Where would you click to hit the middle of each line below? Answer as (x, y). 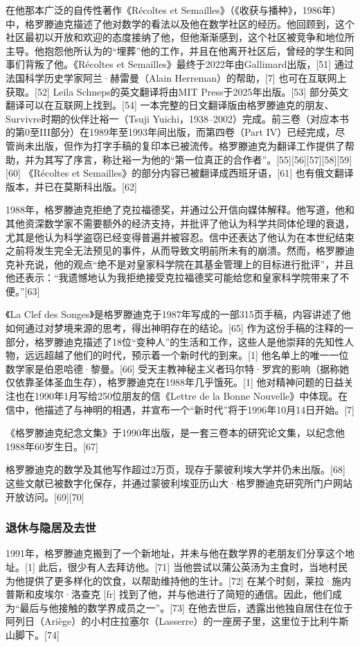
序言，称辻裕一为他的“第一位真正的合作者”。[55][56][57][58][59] (213, 159)
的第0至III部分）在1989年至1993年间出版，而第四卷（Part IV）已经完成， (171, 132)
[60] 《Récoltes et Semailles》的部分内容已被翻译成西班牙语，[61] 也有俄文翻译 (180, 173)
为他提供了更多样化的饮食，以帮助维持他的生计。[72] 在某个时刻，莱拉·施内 (179, 580)
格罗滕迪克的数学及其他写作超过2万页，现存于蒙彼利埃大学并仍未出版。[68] (175, 469)
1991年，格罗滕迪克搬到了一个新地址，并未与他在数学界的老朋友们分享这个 (175, 553)
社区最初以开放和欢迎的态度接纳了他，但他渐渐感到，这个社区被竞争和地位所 (180, 37)
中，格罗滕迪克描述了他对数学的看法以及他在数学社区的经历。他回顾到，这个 (180, 23)
